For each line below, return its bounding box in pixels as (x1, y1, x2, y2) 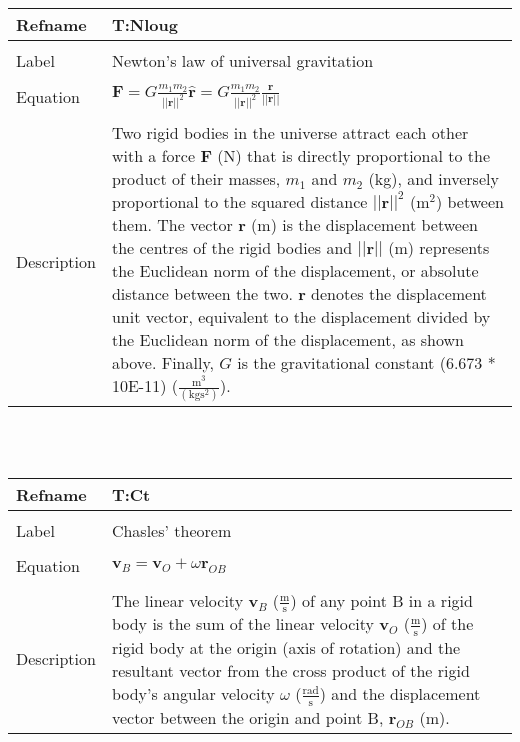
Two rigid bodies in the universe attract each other (111, 120, 469, 144)
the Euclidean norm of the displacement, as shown (111, 327, 465, 351)
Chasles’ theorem (111, 518, 232, 542)
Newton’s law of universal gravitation (111, 49, 374, 72)
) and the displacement (319, 682, 481, 705)
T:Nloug (111, 13, 178, 36)
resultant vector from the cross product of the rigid (111, 659, 470, 682)
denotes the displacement (311, 281, 487, 305)
